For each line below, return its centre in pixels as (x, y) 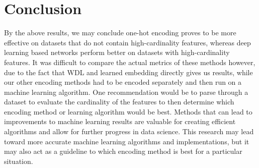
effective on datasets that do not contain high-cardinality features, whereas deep (127, 42)
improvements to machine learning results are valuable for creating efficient (120, 121)
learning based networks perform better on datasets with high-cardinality (117, 52)
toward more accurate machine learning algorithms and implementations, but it (127, 141)
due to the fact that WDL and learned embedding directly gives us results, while (128, 72)
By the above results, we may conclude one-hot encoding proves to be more (120, 33)
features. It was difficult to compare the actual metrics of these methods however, (130, 62)
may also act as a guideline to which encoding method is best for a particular (123, 151)
